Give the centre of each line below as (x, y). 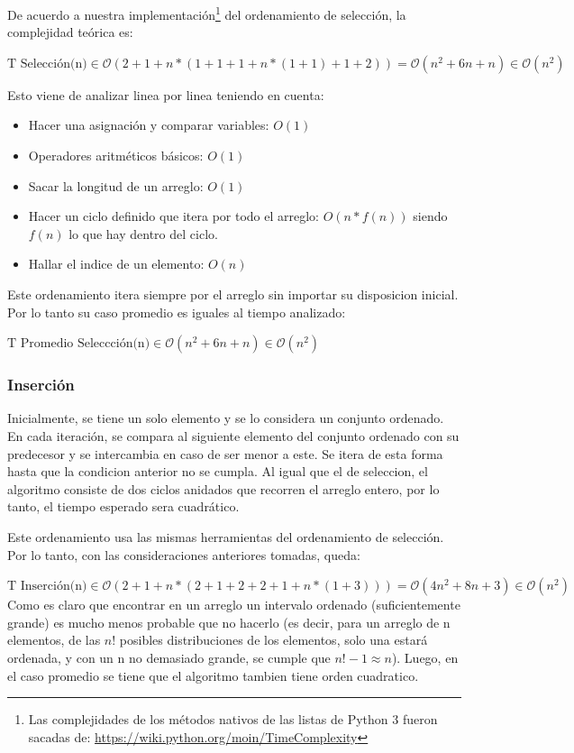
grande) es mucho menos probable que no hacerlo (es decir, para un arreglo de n (229, 622)
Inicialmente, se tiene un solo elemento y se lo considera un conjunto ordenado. (226, 418)
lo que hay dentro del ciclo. (143, 233)
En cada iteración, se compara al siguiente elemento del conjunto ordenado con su (233, 436)
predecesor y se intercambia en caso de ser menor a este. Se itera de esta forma (225, 453)
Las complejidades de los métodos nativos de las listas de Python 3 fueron (233, 719)
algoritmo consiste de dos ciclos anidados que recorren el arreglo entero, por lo (223, 488)
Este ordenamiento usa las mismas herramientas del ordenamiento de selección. (226, 536)
